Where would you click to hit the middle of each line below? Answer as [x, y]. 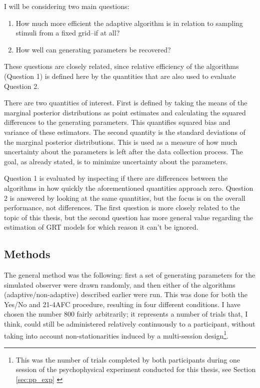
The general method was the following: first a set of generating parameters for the [130, 275]
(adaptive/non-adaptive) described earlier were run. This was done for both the [126, 294]
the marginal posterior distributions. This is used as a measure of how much [121, 142]
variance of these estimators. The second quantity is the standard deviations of [125, 132]
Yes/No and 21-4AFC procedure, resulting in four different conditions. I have [122, 304]
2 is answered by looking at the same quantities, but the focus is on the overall [125, 197]
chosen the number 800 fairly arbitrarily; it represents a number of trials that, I [126, 314]
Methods [27, 254]
